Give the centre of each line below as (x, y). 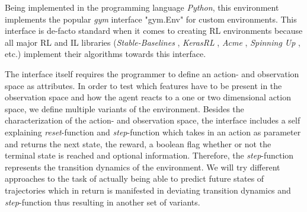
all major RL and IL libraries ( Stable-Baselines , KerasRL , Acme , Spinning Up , (153, 42)
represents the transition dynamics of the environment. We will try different (143, 167)
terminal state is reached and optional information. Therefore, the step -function (149, 155)
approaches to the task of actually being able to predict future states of (135, 178)
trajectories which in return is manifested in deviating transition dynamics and (148, 190)
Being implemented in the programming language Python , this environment (142, 7)
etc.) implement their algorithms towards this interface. (105, 54)
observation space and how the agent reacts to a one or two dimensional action (148, 97)
